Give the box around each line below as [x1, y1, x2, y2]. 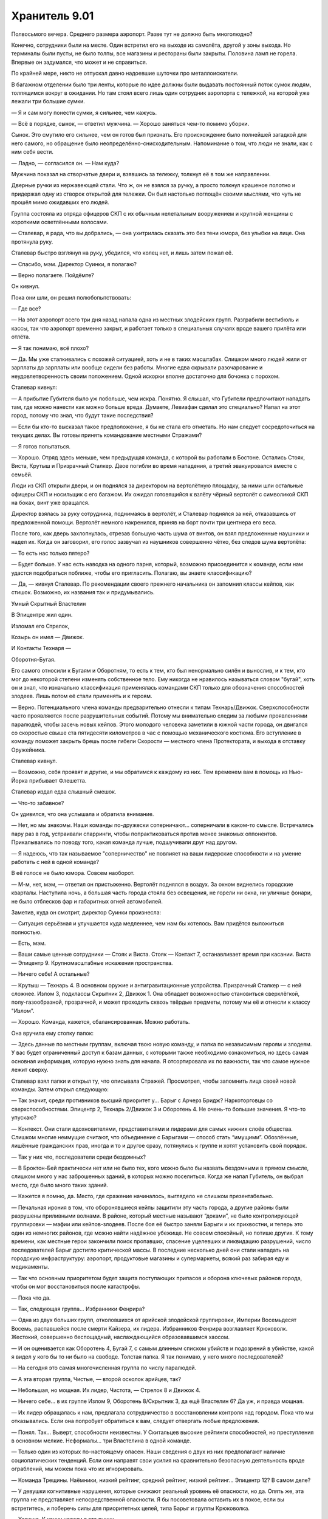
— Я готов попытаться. [11, 442, 71, 450]
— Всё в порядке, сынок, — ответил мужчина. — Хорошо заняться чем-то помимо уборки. [11, 120, 250, 128]
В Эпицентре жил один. [11, 611, 73, 619]
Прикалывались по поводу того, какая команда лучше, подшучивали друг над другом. [11, 838, 237, 846]
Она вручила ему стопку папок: [11, 1029, 94, 1037]
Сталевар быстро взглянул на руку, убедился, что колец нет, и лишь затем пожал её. [11, 249, 233, 256]
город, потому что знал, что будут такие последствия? [11, 412, 154, 419]
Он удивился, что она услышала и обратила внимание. [11, 811, 154, 818]
